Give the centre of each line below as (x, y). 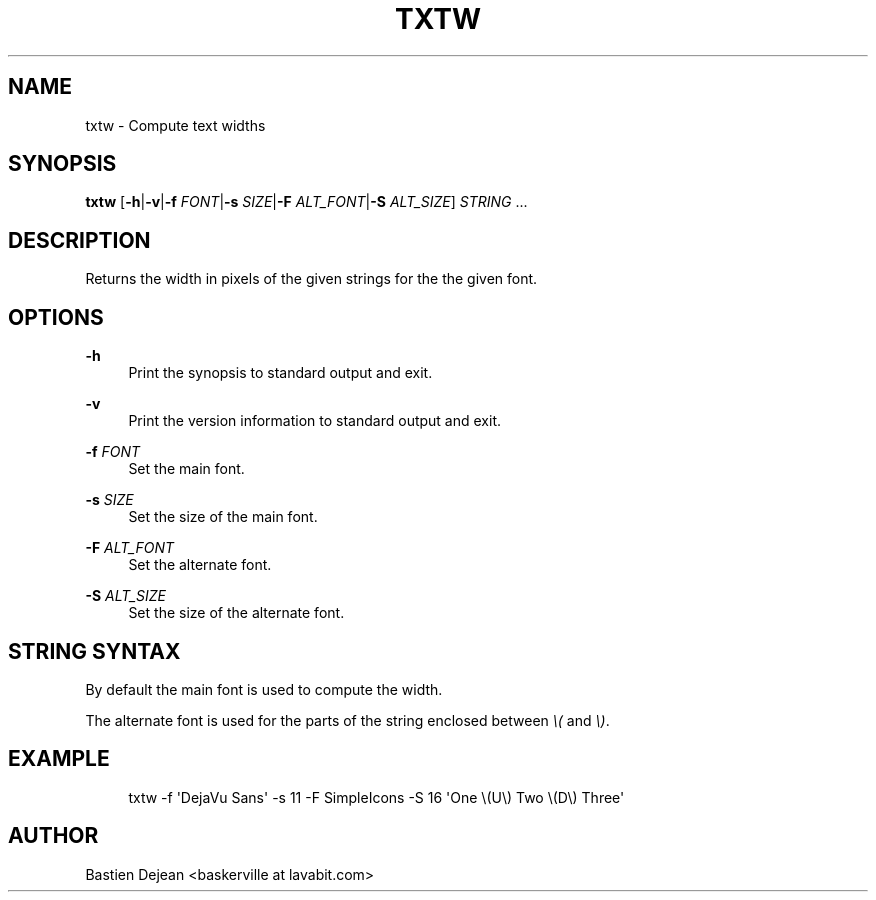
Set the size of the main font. (223, 517)
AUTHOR (53, 836)
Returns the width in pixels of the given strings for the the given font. (311, 279)
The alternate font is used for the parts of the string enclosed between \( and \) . (347, 720)
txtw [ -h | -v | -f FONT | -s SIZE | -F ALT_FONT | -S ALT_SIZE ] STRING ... (306, 202)
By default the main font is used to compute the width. (264, 689)
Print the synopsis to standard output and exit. (280, 373)
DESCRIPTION (79, 240)
